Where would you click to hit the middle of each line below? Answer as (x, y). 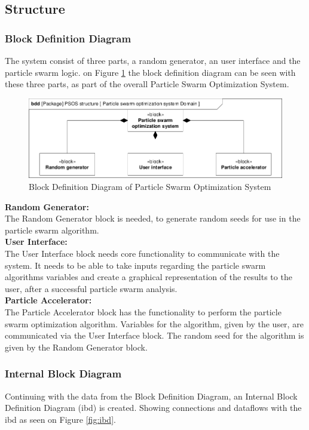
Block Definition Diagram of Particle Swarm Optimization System (150, 186)
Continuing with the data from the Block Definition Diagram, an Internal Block (151, 396)
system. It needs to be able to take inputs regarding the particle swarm (135, 265)
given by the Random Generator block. (76, 347)
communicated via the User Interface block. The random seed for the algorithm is (154, 335)
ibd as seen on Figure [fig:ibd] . (60, 419)
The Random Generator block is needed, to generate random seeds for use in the (153, 218)
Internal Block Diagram (63, 374)
